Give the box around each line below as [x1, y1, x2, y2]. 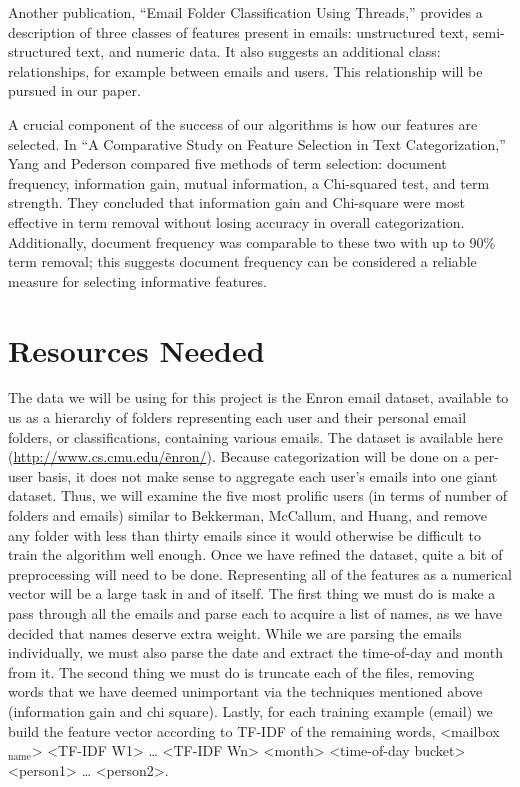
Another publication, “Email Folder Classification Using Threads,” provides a [8, 2, 483, 22]
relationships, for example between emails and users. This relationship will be [8, 60, 483, 81]
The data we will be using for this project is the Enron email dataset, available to [8, 387, 509, 408]
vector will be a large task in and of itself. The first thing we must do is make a [8, 583, 496, 604]
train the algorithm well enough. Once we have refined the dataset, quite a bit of [8, 544, 503, 565]
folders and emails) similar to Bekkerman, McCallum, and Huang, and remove [8, 505, 487, 525]
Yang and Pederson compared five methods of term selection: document [8, 153, 447, 174]
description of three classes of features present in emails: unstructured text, [8, 21, 469, 42]
